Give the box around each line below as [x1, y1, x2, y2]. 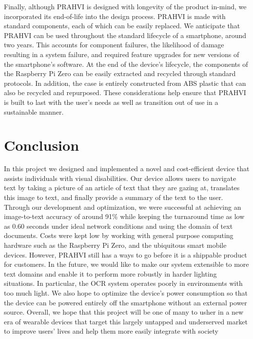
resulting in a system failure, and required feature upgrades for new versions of [4, 49, 239, 59]
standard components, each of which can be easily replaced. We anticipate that [4, 20, 240, 31]
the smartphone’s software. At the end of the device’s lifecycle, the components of [4, 59, 248, 69]
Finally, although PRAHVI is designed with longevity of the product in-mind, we [4, 1, 247, 11]
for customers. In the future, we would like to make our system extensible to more [4, 259, 249, 269]
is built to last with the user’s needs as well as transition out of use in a [4, 97, 218, 107]
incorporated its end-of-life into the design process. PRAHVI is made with [4, 11, 226, 21]
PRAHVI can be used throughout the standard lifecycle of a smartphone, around [4, 30, 247, 40]
